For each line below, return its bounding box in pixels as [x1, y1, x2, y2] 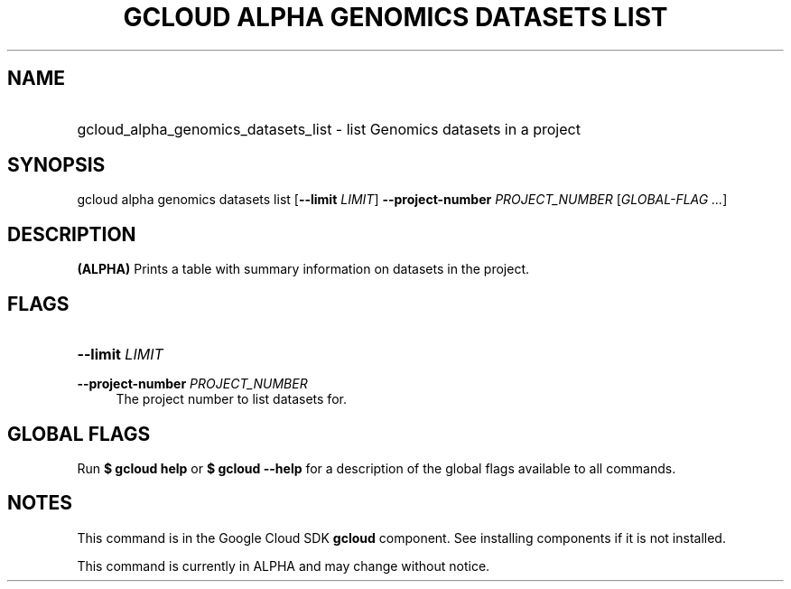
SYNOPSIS [7, 154, 106, 177]
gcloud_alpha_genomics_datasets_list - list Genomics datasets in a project [77, 119, 581, 138]
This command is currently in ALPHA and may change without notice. [77, 557, 490, 574]
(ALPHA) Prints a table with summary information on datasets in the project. [77, 261, 529, 277]
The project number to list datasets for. [116, 391, 347, 407]
